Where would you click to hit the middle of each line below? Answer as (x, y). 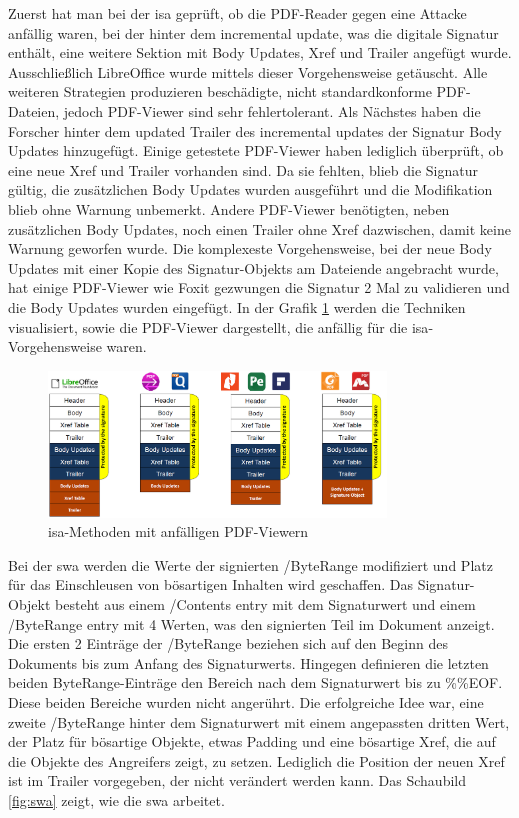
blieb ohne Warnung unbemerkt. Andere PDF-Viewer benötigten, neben (229, 208)
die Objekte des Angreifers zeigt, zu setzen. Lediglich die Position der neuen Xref (256, 760)
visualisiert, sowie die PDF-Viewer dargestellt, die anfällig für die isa (218, 326)
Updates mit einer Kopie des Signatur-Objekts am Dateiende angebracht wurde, (253, 267)
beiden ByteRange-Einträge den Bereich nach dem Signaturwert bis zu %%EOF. (255, 682)
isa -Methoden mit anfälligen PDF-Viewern (178, 531)
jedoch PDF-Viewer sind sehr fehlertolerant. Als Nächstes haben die (272, 110)
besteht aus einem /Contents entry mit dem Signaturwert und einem (265, 603)
